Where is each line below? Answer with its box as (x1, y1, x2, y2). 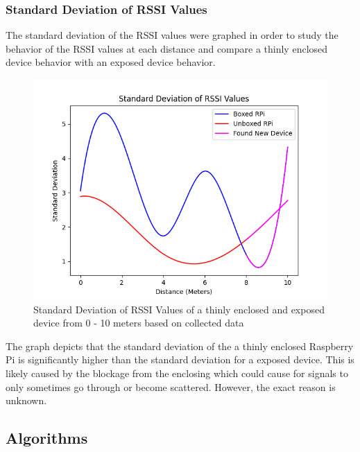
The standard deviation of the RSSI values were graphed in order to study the (6, 28, 338, 42)
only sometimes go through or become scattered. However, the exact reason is (6, 379, 336, 394)
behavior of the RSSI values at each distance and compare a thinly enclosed (6, 41, 328, 55)
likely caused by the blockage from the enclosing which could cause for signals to (6, 365, 348, 380)
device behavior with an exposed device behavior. (6, 55, 216, 69)
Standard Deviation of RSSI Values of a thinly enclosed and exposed (33, 302, 325, 316)
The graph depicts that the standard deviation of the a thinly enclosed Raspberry (6, 338, 354, 353)
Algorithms (6, 427, 88, 449)
